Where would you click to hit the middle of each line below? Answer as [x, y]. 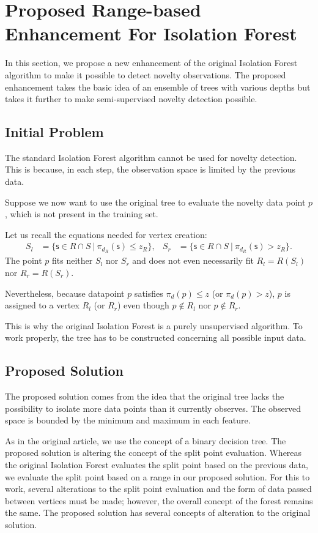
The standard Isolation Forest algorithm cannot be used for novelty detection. [151, 157]
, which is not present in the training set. [82, 214]
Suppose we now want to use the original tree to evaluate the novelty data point [155, 202]
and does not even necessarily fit [193, 260]
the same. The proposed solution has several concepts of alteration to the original [158, 512]
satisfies [149, 293]
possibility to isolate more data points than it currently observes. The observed [153, 408]
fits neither [72, 260]
